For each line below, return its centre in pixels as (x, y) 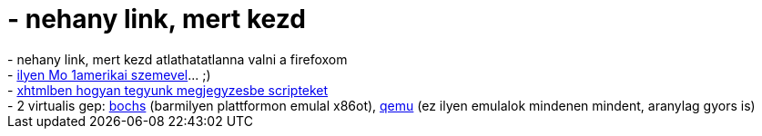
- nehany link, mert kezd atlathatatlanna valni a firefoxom (178, 59)
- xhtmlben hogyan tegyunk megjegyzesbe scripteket (168, 90)
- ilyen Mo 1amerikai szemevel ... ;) (109, 74)
